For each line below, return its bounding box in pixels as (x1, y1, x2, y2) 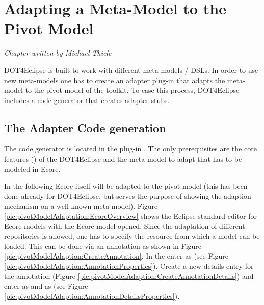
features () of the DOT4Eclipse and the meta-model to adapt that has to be (4, 154, 242, 164)
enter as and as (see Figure (4, 281, 88, 291)
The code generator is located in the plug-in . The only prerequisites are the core (4, 143, 257, 154)
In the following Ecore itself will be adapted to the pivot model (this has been (4, 181, 248, 191)
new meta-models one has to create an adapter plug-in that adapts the (4, 74, 225, 85)
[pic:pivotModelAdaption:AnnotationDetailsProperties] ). (4, 290, 180, 301)
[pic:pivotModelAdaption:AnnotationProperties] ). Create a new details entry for (4, 261, 254, 271)
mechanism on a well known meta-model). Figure (4, 200, 158, 211)
